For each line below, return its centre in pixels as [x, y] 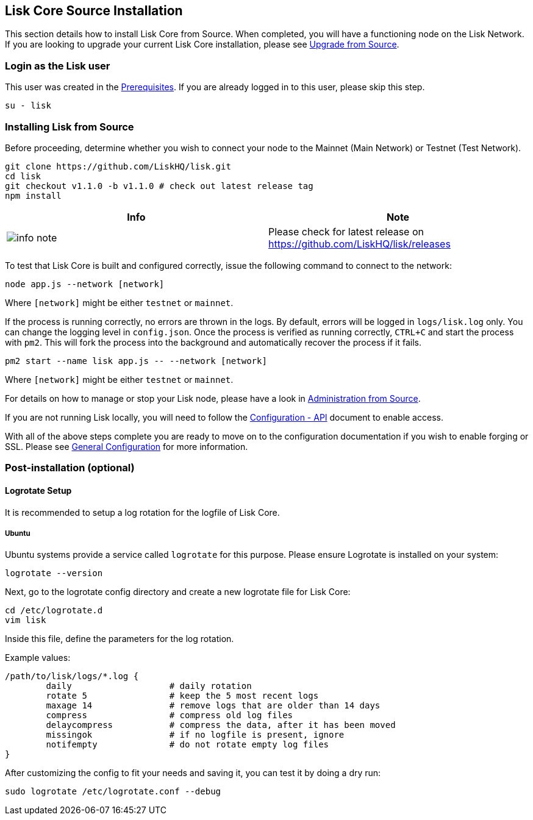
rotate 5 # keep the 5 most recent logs [182, 696]
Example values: [38, 658]
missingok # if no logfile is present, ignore [195, 735]
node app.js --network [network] [85, 284]
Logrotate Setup [38, 490]
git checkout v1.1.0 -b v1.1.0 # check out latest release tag [159, 186]
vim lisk [26, 620]
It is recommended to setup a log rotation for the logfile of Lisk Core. [142, 512]
